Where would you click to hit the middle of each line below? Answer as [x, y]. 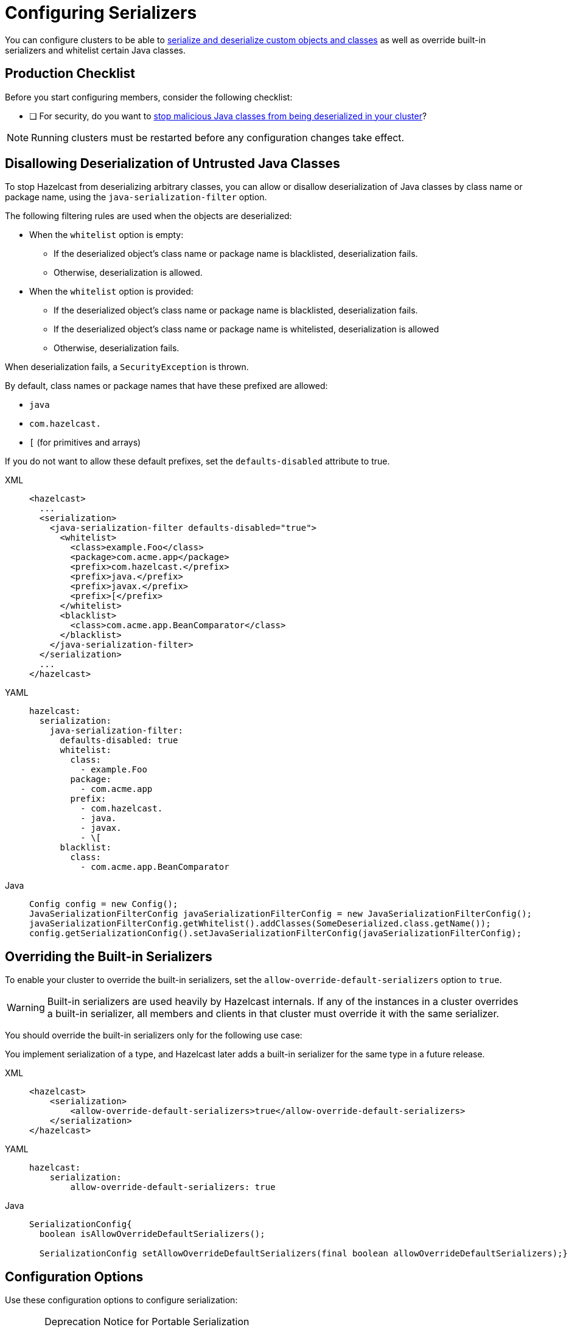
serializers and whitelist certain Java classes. [95, 50]
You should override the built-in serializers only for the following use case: [154, 1035]
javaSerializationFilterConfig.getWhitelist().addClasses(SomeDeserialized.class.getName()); [260, 924]
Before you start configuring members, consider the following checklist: [149, 97]
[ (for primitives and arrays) [85, 443]
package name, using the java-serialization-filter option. [136, 197]
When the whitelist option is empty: [106, 235]
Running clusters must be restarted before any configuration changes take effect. [218, 137]
